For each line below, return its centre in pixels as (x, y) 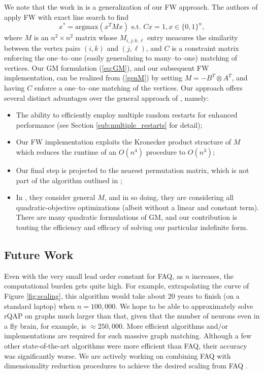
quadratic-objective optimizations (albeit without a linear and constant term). (138, 207)
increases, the (213, 276)
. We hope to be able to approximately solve (184, 306)
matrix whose (96, 37)
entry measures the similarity (192, 37)
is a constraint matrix (205, 48)
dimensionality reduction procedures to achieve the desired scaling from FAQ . (126, 366)
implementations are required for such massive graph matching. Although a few (128, 336)
